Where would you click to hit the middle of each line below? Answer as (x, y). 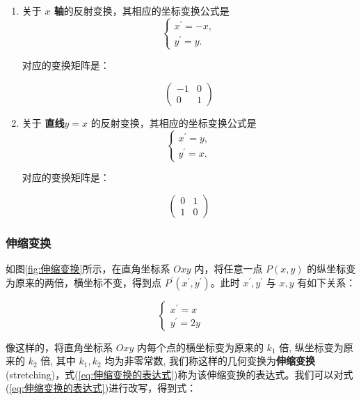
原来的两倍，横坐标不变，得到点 (88, 282)
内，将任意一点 (228, 269)
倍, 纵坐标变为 (311, 347)
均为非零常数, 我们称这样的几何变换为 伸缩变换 (210, 361)
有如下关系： (327, 282)
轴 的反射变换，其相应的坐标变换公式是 (142, 10)
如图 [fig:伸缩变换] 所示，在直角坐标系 (88, 269)
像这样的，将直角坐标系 (59, 347)
